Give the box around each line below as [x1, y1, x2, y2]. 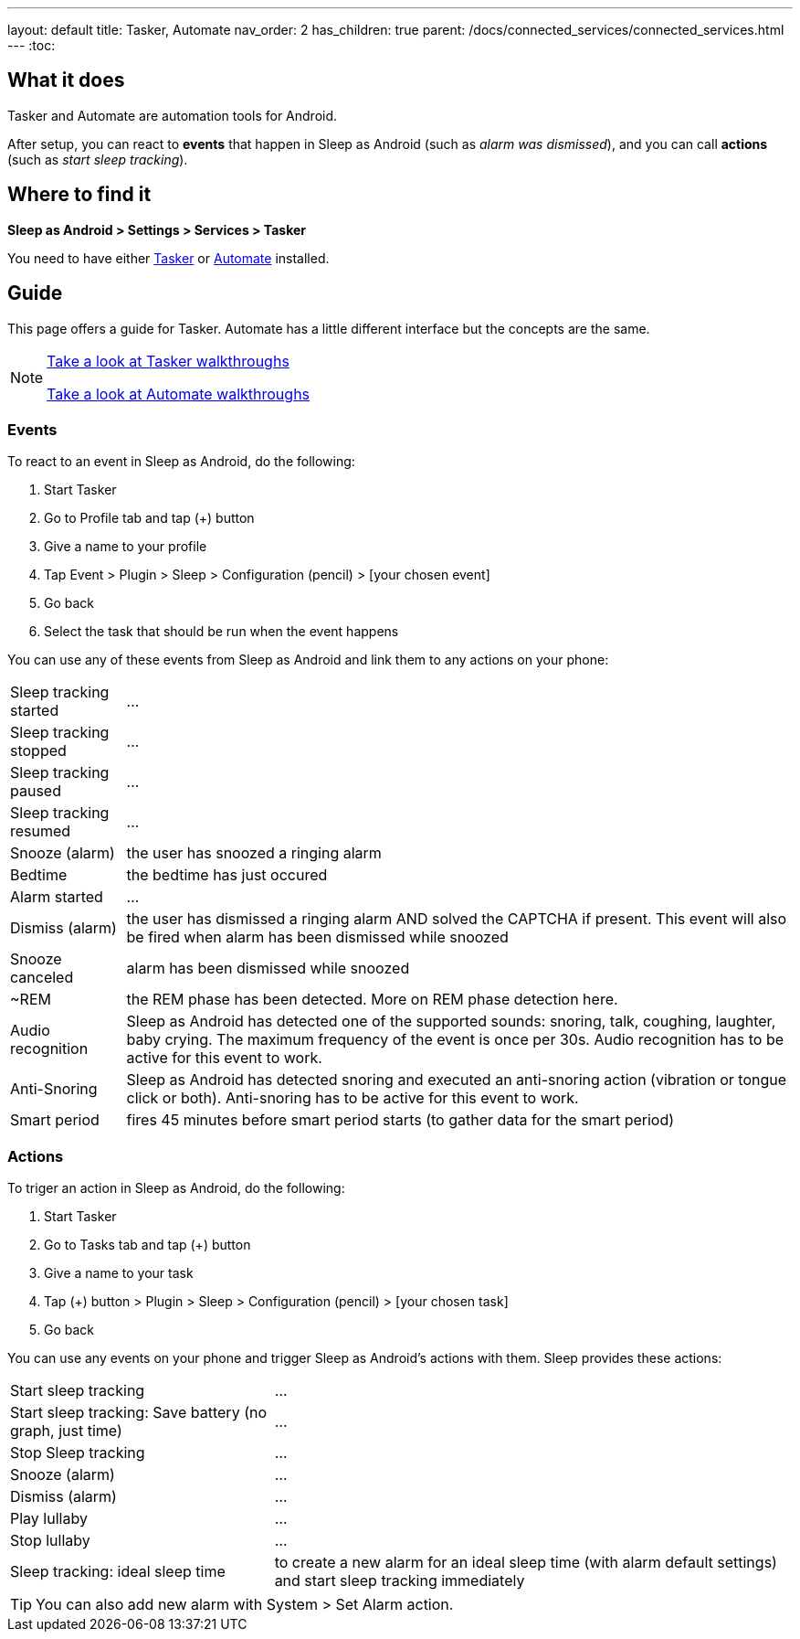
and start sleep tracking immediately [274, 1571, 525, 1591]
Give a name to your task [44, 1265, 194, 1282]
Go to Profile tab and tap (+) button [44, 510, 255, 527]
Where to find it [7, 183, 152, 207]
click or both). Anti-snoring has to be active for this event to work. [126, 1089, 579, 1108]
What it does [7, 69, 125, 92]
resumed [10, 822, 71, 841]
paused [10, 782, 61, 801]
